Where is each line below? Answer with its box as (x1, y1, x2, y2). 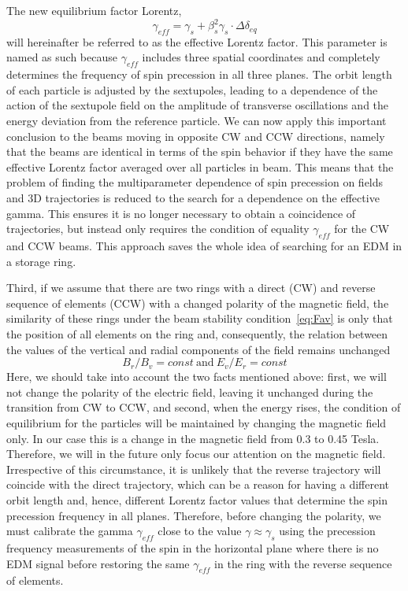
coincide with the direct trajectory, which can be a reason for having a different (6, 476, 390, 493)
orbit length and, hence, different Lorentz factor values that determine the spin (6, 491, 388, 508)
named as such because (6, 49, 117, 65)
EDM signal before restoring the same (6, 555, 190, 571)
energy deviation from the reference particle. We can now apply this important (6, 113, 387, 129)
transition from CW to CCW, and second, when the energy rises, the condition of (6, 399, 401, 416)
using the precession (279, 523, 376, 539)
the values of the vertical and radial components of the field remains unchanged (6, 341, 391, 357)
